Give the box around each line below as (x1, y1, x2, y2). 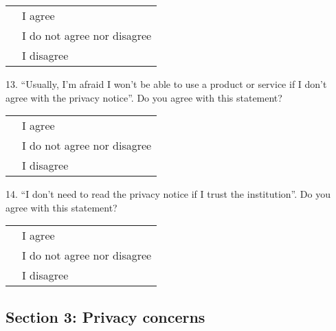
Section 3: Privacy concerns (5, 306, 205, 327)
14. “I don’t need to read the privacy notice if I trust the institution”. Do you (5, 187, 331, 201)
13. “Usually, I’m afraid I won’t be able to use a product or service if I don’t (5, 77, 327, 91)
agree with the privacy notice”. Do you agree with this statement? (5, 90, 282, 104)
